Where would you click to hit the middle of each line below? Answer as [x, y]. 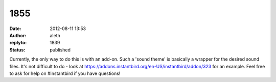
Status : [17, 50]
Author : [18, 35]
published [60, 50]
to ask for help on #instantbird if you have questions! [65, 73]
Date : [15, 29]
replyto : [18, 43]
